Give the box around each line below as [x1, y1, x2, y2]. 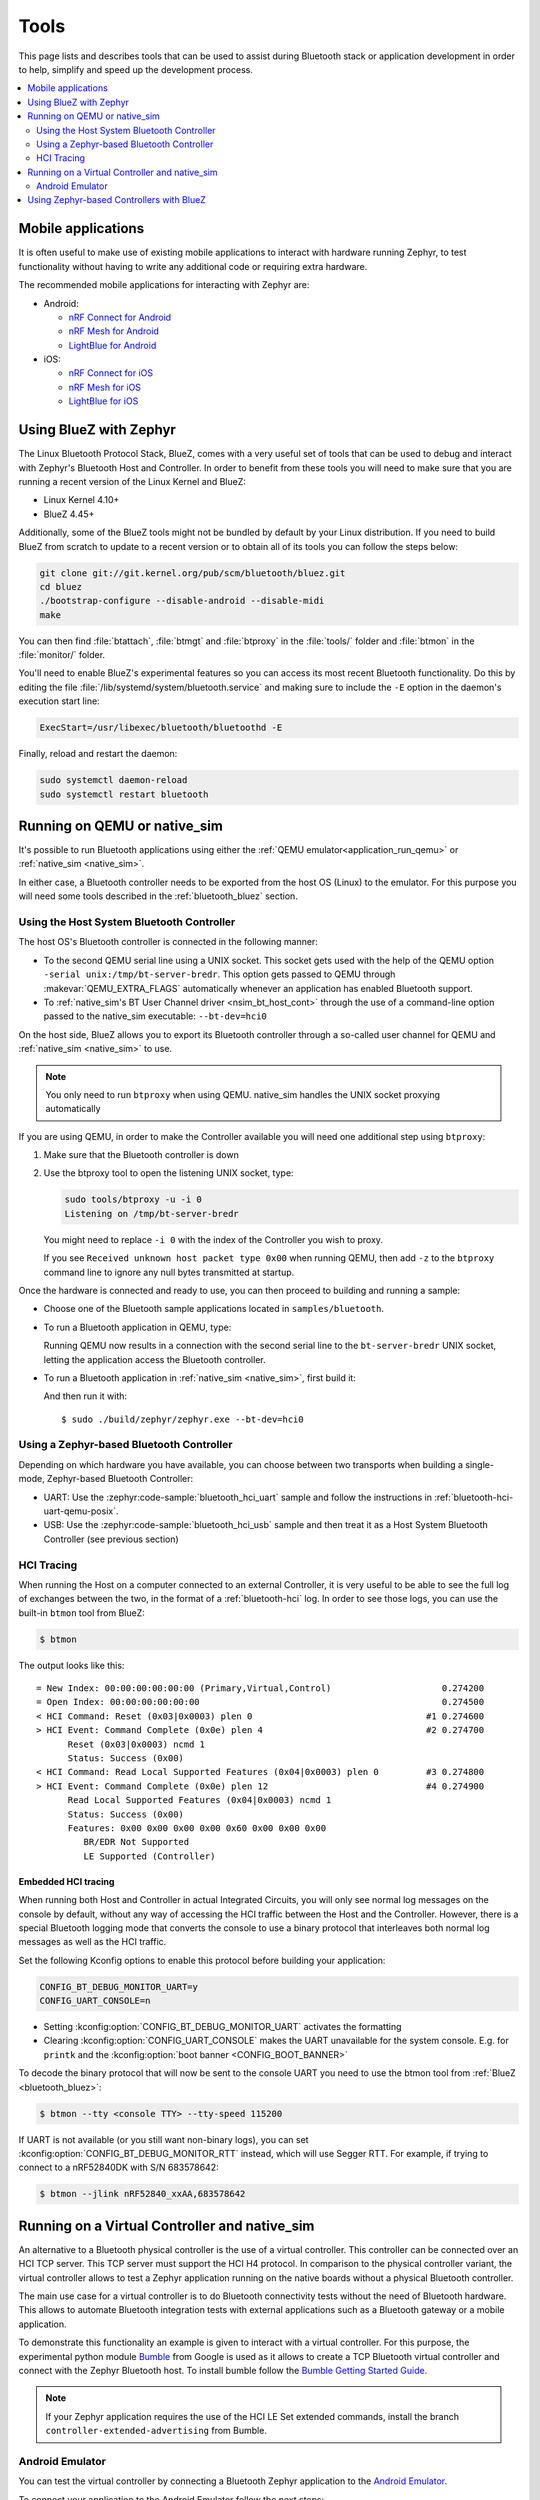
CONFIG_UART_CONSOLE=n [39, 1995, 151, 2007]
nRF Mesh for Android [68, 325, 160, 337]
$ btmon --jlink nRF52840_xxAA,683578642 [39, 2188, 246, 2200]
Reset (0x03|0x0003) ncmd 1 [67, 1738, 205, 1750]
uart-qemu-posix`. [43, 1505, 119, 1517]
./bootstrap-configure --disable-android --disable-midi [39, 595, 325, 607]
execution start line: [18, 695, 100, 707]
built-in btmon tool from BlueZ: [18, 1606, 145, 1619]
